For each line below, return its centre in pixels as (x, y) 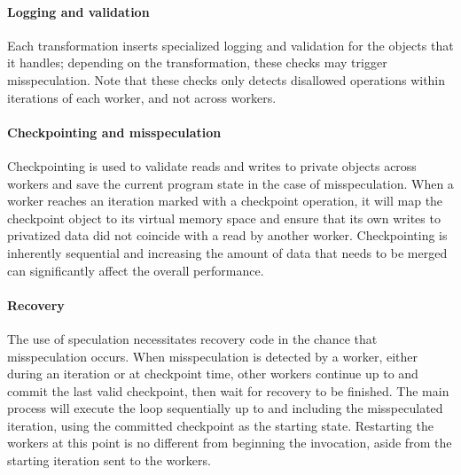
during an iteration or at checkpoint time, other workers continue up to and (213, 374)
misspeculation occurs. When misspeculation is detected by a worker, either (212, 356)
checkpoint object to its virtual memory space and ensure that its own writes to (224, 218)
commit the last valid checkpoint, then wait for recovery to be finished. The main (228, 390)
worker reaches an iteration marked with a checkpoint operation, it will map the (225, 201)
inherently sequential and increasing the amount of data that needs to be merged (227, 252)
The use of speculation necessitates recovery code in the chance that (192, 338)
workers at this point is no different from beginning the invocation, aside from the (230, 443)
